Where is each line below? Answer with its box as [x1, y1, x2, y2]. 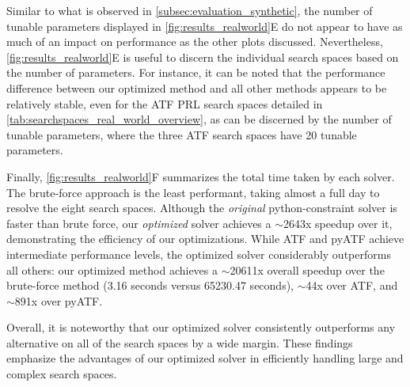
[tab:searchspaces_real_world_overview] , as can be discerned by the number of [6, 111, 392, 127]
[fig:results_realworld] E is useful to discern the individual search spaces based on [6, 48, 399, 65]
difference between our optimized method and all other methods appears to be [6, 79, 387, 96]
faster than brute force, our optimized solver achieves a [6, 214, 271, 231]
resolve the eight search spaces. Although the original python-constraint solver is [6, 199, 397, 216]
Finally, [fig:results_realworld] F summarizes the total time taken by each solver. [6, 168, 395, 184]
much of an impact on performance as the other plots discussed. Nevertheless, [6, 33, 383, 50]
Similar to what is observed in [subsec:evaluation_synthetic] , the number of [6, 2, 373, 18]
